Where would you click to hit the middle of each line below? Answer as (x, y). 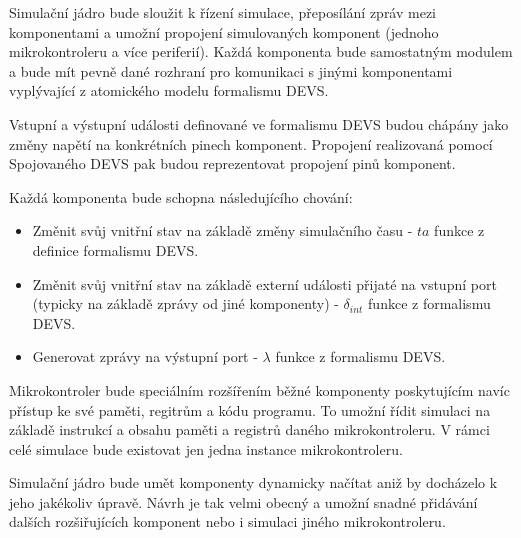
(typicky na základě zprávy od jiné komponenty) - (185, 303)
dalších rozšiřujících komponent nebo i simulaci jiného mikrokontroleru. (227, 521)
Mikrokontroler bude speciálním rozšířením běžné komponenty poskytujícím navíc (259, 389)
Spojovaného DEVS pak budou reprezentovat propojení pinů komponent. (232, 163)
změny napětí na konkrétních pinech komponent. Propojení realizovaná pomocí (251, 143)
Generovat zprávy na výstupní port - (145, 356)
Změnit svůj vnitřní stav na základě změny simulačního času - (222, 230)
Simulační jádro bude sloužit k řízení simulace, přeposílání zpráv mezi (223, 12)
